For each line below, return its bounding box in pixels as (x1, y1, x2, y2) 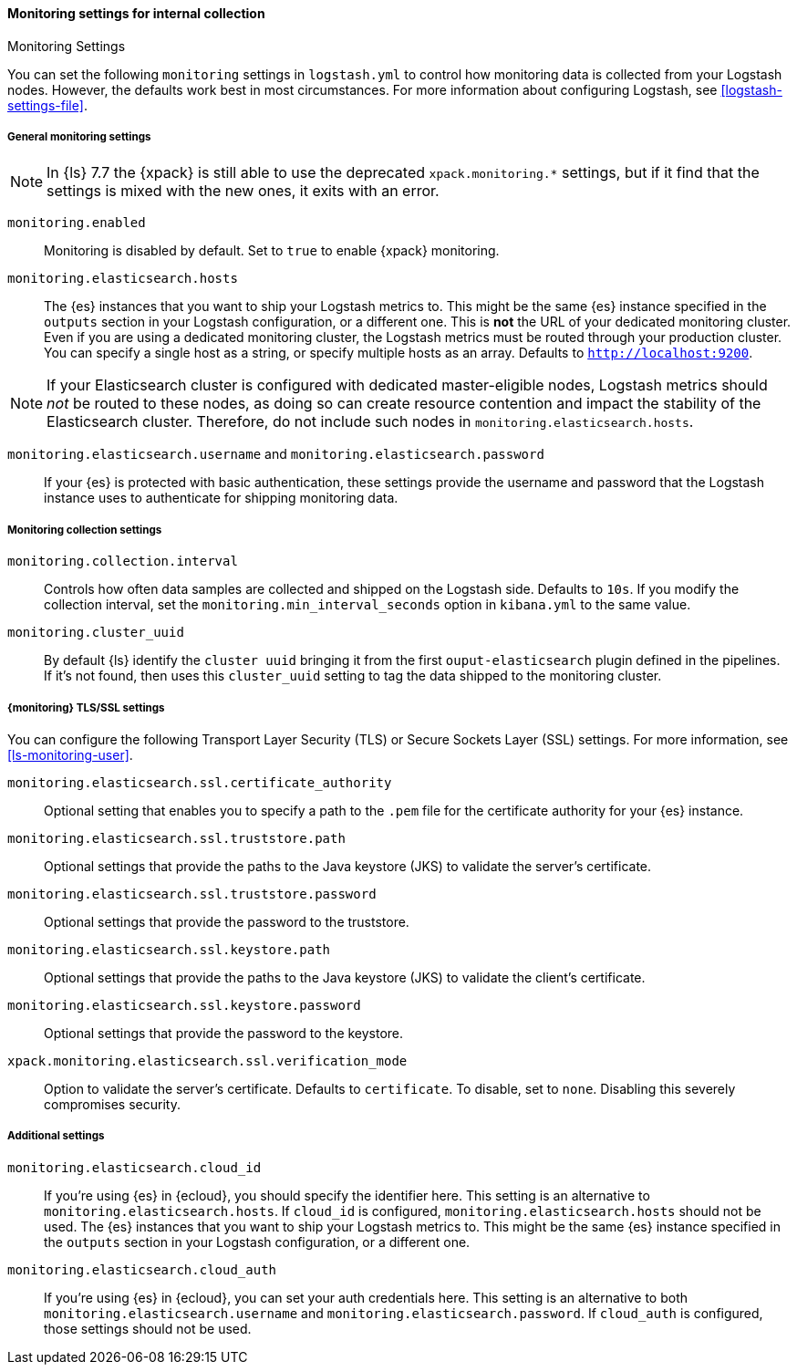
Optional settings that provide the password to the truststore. (44, 913, 409, 930)
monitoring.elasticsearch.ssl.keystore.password (7, 997, 361, 1013)
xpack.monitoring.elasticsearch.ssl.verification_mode (7, 1053, 408, 1068)
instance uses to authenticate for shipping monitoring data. (44, 490, 398, 506)
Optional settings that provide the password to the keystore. (44, 1024, 404, 1041)
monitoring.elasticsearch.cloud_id (7, 1159, 262, 1175)
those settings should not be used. (44, 1320, 252, 1336)
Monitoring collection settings (7, 523, 162, 536)
